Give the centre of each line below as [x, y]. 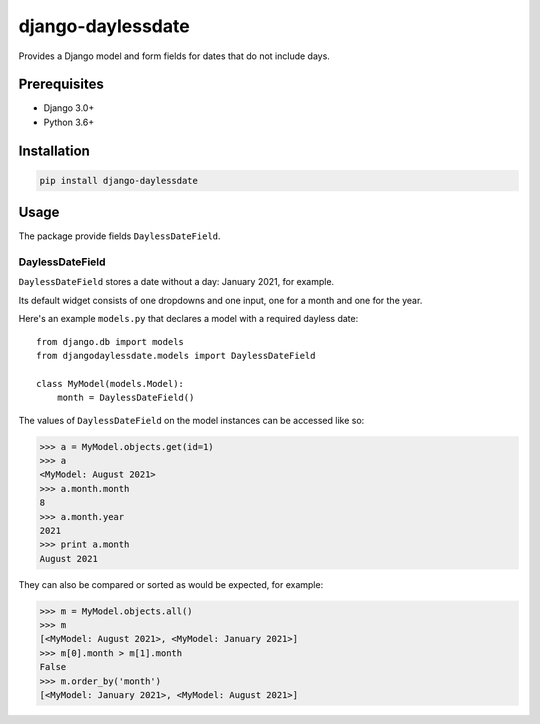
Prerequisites [61, 84]
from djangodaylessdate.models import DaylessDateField [176, 356]
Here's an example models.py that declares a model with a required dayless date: [188, 319]
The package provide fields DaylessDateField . [119, 236]
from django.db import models [110, 341]
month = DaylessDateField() [125, 398]
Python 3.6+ [69, 122]
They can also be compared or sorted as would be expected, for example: [171, 584]
